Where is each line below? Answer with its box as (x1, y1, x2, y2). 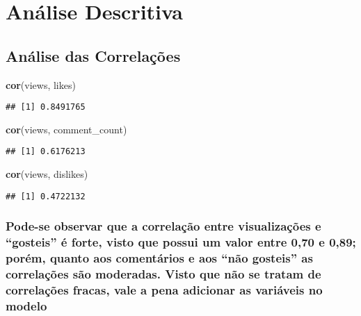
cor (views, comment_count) (6, 122, 127, 136)
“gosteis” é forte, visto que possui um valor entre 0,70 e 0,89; (6, 233, 356, 251)
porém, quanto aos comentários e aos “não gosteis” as (6, 249, 313, 267)
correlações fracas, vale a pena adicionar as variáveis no (6, 281, 323, 298)
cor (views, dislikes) (6, 167, 88, 181)
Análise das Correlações (6, 44, 181, 66)
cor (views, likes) (6, 77, 76, 92)
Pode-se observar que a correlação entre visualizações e (6, 217, 321, 235)
